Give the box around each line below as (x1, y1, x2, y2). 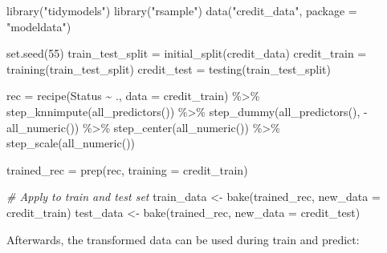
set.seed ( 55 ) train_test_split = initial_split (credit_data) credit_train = (6, 45, 367, 62)
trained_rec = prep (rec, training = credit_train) (6, 161, 248, 178)
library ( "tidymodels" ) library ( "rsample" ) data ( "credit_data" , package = (6, 2, 357, 18)
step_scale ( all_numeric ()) (6, 135, 136, 151)
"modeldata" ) (6, 18, 71, 34)
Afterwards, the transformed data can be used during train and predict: (6, 231, 360, 247)
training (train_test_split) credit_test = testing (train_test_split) (6, 60, 331, 77)
